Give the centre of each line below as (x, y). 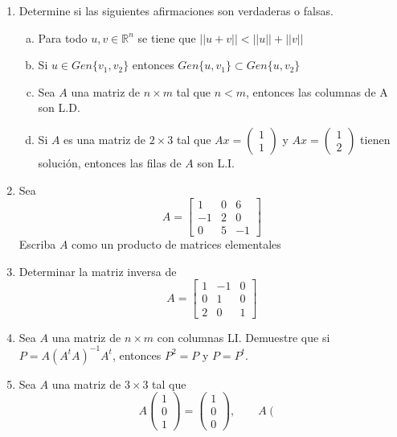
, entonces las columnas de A (317, 91)
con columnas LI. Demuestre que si (244, 337)
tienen (375, 139)
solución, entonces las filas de (110, 162)
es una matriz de (105, 139)
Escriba (37, 244)
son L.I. (216, 162)
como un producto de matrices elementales (176, 244)
